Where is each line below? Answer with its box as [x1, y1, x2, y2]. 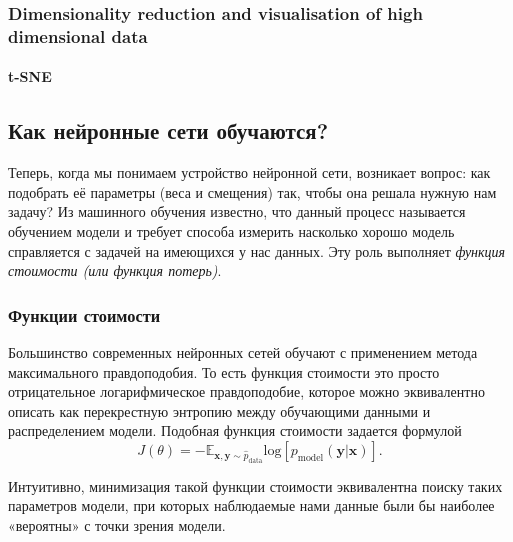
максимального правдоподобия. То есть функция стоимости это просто [8, 361, 440, 382]
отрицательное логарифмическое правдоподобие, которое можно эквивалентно [8, 381, 485, 402]
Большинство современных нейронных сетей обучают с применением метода [8, 341, 478, 362]
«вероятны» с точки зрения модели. [8, 514, 226, 535]
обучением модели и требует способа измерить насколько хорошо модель [8, 220, 455, 241]
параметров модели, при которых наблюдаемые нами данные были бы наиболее [8, 495, 495, 516]
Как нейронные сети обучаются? [8, 115, 329, 146]
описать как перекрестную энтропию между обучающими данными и [8, 400, 431, 421]
